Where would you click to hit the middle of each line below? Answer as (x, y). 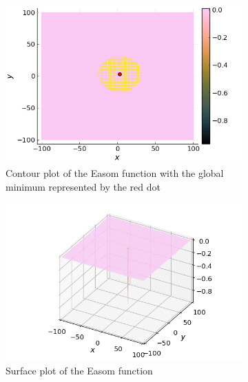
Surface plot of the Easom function (79, 371)
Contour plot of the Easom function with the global (115, 172)
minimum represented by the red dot (83, 186)
